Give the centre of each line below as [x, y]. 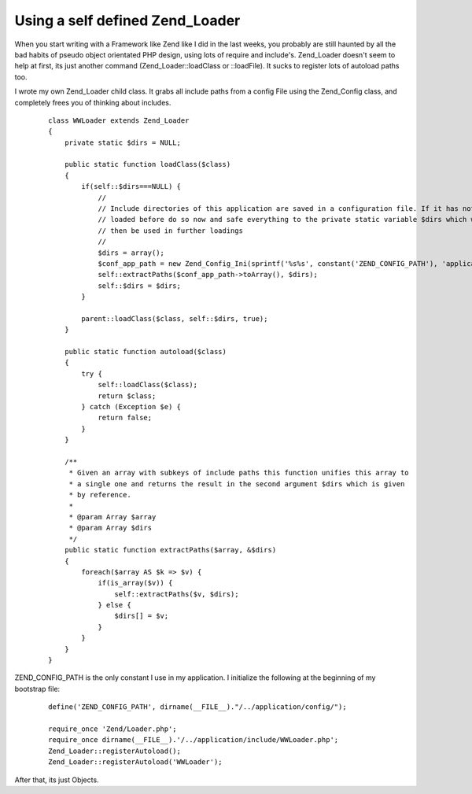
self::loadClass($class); [148, 385]
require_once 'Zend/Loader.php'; [112, 729]
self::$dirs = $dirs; [139, 286]
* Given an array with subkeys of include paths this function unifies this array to [239, 473]
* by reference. [100, 495]
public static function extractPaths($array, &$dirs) [170, 550]
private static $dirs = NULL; [122, 142]
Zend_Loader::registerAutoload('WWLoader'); [136, 762]
